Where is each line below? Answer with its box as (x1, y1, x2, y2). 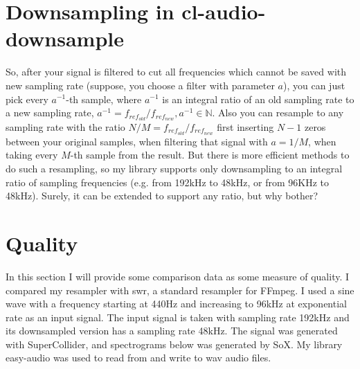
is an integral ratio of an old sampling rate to (162, 91, 354, 106)
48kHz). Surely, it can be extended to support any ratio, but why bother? (6, 188, 318, 203)
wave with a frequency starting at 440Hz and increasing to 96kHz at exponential (6, 296, 347, 311)
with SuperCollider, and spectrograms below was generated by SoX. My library (6, 336, 343, 351)
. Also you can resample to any (212, 105, 344, 120)
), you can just (283, 78, 345, 92)
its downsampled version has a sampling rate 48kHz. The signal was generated (6, 323, 338, 338)
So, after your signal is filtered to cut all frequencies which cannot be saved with (6, 64, 347, 79)
